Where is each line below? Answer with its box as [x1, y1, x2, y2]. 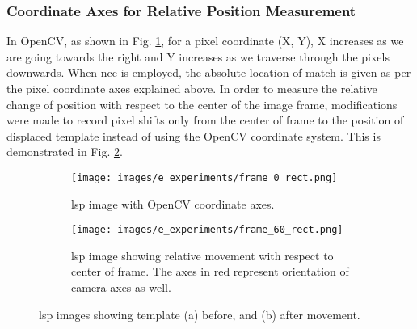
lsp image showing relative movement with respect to [71, 247, 334, 264]
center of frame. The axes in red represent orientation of [71, 263, 349, 280]
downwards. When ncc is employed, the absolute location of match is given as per [6, 64, 411, 81]
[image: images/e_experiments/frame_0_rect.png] [71, 171, 338, 183]
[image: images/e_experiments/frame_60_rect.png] [71, 224, 343, 236]
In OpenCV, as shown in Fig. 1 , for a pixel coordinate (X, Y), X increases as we [6, 32, 404, 49]
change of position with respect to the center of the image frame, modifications [6, 95, 398, 112]
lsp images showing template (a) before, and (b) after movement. [39, 306, 360, 323]
